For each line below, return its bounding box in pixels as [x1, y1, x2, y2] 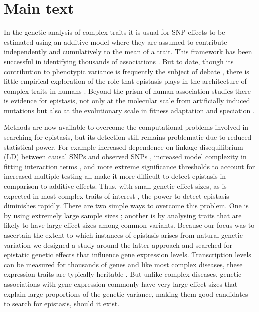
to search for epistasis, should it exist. [4, 298, 120, 309]
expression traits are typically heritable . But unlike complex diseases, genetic [4, 269, 242, 279]
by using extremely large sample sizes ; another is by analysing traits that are [4, 210, 242, 220]
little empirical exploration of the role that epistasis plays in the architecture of [4, 76, 247, 86]
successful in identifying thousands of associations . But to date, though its [4, 56, 234, 66]
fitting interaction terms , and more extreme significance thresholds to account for [4, 161, 255, 171]
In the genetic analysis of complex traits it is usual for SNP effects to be [4, 27, 225, 37]
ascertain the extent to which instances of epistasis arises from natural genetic [4, 230, 243, 240]
